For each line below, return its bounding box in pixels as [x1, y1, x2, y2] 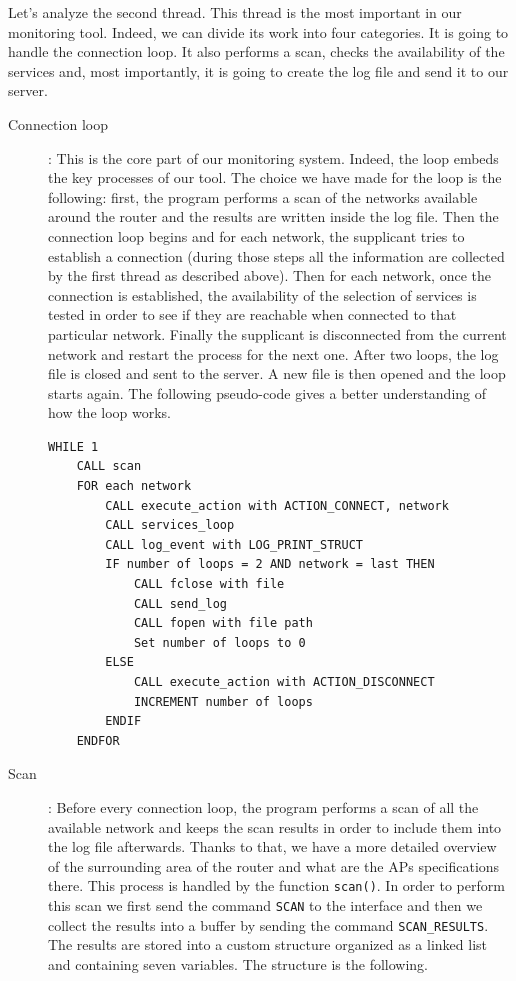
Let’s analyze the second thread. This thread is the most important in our [8, 2, 462, 22]
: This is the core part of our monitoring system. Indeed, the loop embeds [48, 147, 499, 168]
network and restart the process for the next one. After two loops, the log [48, 343, 499, 364]
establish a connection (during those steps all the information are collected [48, 245, 505, 266]
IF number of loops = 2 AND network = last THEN [105, 557, 435, 572]
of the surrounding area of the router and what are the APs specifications [48, 855, 500, 876]
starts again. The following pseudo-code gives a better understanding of [48, 382, 487, 403]
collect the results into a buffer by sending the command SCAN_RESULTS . [48, 914, 489, 935]
